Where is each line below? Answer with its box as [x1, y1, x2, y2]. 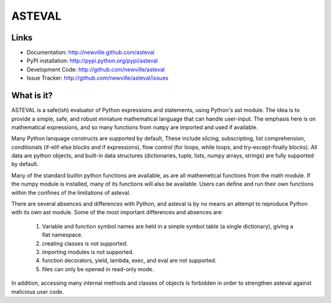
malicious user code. [11, 288, 64, 295]
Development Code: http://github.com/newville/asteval [26, 65, 165, 73]
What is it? [11, 91, 53, 101]
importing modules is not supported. [42, 249, 134, 255]
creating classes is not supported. [42, 239, 128, 247]
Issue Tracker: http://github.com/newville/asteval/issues [26, 74, 169, 82]
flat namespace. [42, 231, 83, 239]
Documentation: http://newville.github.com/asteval [26, 49, 154, 56]
